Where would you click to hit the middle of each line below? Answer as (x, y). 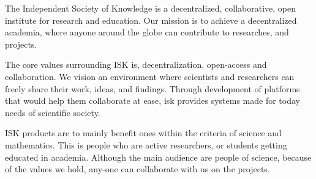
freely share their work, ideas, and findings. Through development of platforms (152, 88)
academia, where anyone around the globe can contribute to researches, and (147, 32)
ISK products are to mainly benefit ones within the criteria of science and (143, 133)
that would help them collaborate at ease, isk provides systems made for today (152, 100)
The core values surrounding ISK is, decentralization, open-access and (136, 64)
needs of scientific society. (53, 112)
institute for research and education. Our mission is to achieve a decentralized (151, 20)
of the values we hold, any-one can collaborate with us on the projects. (137, 169)
